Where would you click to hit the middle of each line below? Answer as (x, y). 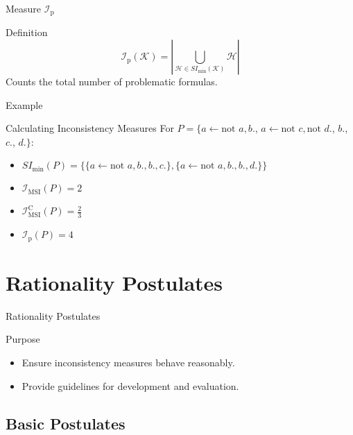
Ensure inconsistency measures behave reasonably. (128, 362)
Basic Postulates (66, 423)
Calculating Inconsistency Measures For (90, 128)
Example (24, 104)
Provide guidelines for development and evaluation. (130, 385)
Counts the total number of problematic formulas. (112, 82)
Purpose (23, 339)
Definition (27, 32)
